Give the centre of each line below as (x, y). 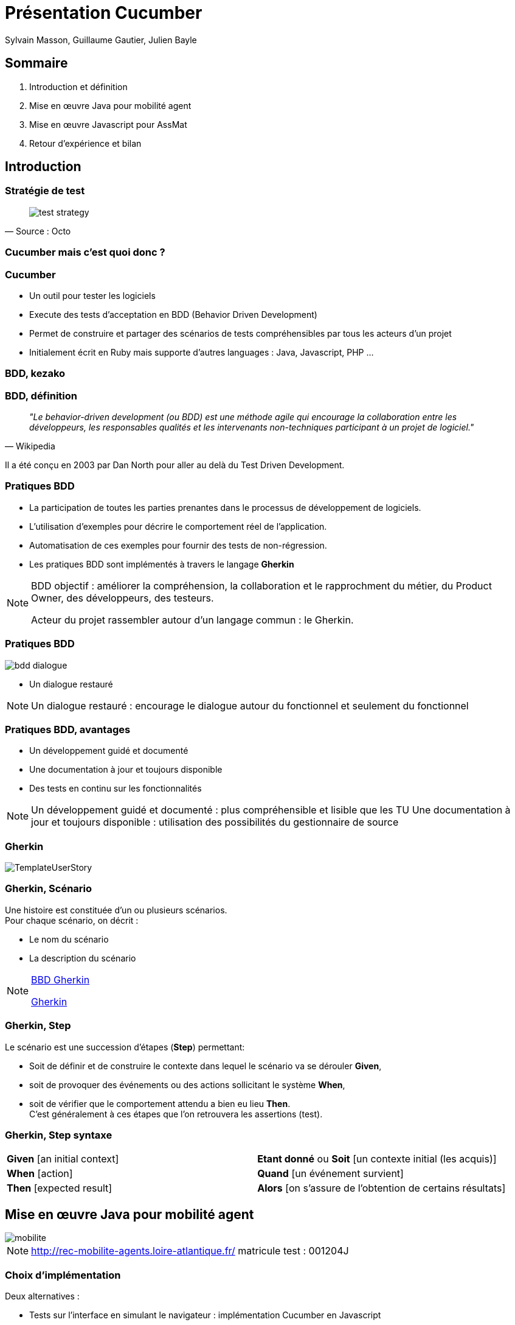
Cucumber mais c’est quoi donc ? (85, 252)
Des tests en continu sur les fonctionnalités (116, 789)
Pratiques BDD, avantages (68, 729)
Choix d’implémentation (63, 1275)
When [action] (40, 1174)
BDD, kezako (35, 374)
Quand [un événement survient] (330, 1174)
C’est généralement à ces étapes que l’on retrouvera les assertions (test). (176, 1114)
